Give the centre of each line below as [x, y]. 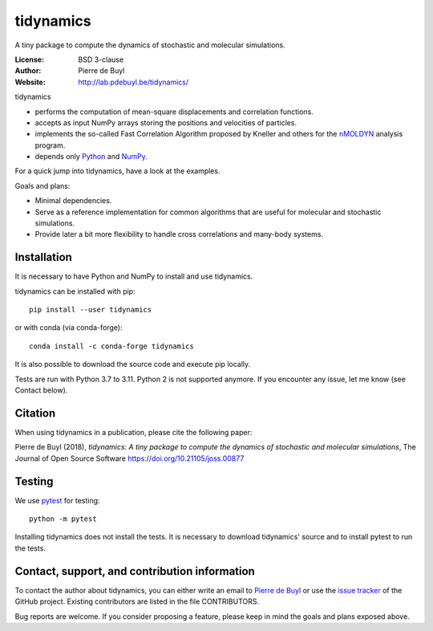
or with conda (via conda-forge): [69, 328]
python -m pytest [63, 519]
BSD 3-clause [101, 59]
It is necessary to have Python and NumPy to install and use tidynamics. [134, 276]
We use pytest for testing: [57, 500]
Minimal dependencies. [73, 201]
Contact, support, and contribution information [135, 571]
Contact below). [41, 390]
